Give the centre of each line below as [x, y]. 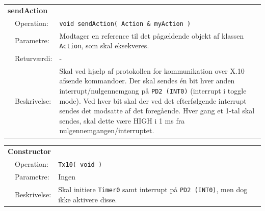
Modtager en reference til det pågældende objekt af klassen [152, 35]
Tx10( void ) [80, 165]
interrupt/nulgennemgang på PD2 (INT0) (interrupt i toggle [153, 91]
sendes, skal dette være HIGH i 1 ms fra [122, 120]
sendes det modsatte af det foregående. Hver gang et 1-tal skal [157, 111]
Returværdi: [34, 58]
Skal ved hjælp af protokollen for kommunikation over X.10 [152, 70]
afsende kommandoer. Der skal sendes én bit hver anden [147, 81]
